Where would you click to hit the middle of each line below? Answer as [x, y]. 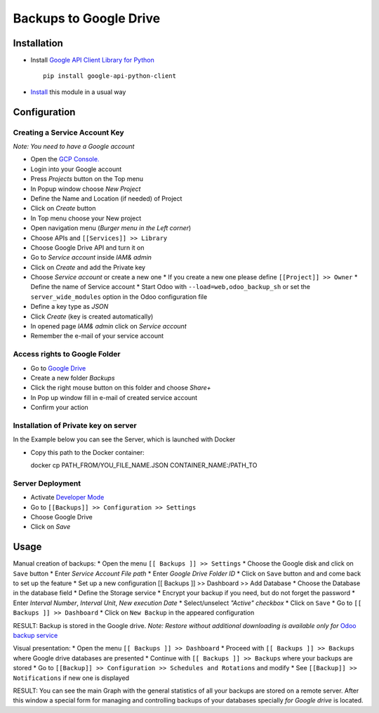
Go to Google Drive [58, 368]
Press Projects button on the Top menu [87, 179]
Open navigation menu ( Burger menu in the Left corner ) [111, 228]
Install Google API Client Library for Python [92, 60]
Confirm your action [60, 408]
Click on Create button [63, 208]
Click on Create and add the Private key [88, 267]
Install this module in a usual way [78, 92]
